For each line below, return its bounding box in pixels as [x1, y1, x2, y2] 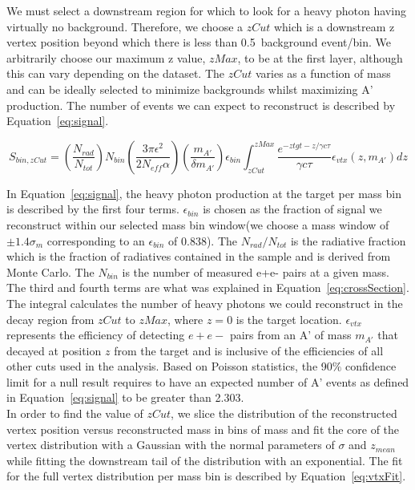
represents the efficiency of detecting [6, 326, 185, 343]
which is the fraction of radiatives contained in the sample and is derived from [6, 248, 391, 265]
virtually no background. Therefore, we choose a [6, 18, 244, 34]
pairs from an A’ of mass [229, 326, 352, 343]
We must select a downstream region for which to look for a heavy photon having [6, 2, 406, 18]
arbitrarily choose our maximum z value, [6, 49, 206, 66]
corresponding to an [46, 232, 145, 249]
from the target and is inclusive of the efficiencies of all [114, 342, 384, 358]
